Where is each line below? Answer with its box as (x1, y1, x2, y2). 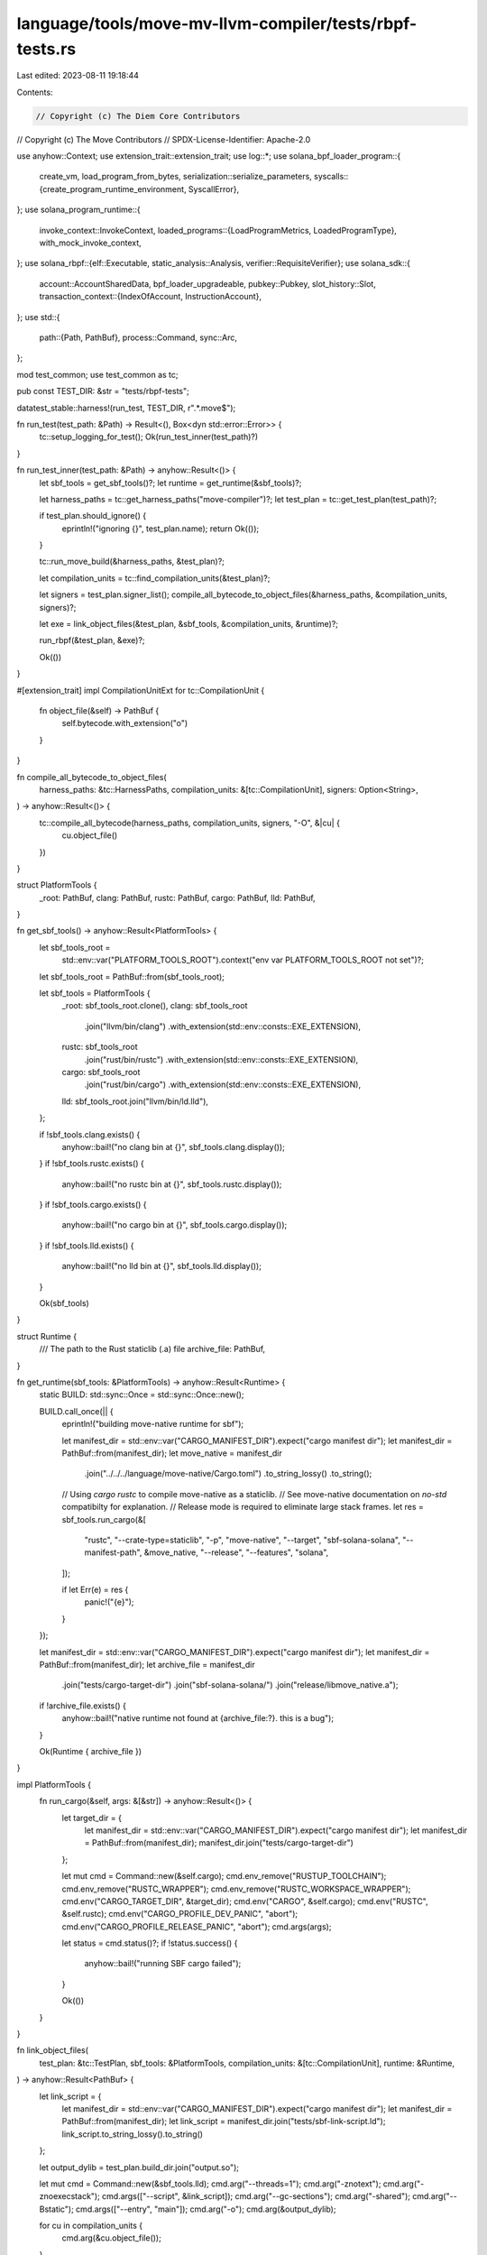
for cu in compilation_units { (39, 2220, 143, 2232)
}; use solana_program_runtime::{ (16, 204, 142, 216)
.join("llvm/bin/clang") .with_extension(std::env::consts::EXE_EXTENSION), (84, 1020, 361, 1032)
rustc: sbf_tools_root (61, 1042, 138, 1053)
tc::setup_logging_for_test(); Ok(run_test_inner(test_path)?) (39, 431, 259, 442)
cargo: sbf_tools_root (61, 1066, 141, 1077)
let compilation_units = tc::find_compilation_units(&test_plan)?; (39, 573, 271, 584)
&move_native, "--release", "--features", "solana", (143, 1547, 329, 1558)
